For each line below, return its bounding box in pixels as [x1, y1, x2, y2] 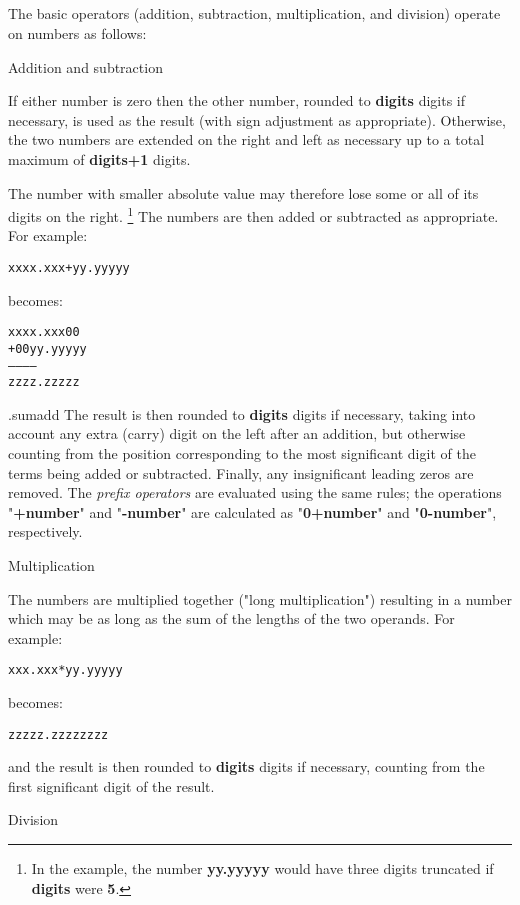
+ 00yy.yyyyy [8, 341, 87, 356]
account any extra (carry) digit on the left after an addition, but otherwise [8, 423, 466, 444]
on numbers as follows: [8, 22, 147, 43]
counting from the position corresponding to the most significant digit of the [8, 443, 476, 464]
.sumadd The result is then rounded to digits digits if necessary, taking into [8, 403, 476, 424]
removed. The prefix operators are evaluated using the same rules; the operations [8, 482, 502, 503]
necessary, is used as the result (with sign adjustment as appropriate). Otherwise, [8, 109, 506, 130]
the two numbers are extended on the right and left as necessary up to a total [8, 129, 485, 150]
